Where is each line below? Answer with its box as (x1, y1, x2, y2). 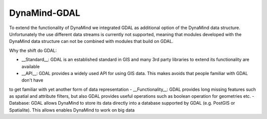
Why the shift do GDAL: (9, 47, 57, 53)
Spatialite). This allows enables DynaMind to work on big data (9, 107, 135, 113)
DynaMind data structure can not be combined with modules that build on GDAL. (9, 39, 174, 44)
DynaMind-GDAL (9, 7, 81, 18)
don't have (21, 77, 44, 83)
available (21, 63, 40, 69)
